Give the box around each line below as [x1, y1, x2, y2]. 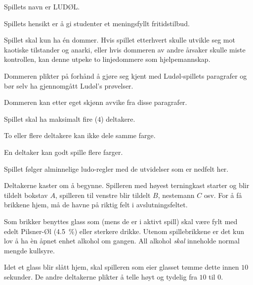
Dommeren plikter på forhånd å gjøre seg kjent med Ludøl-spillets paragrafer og [4, 70, 247, 81]
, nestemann [158, 190, 195, 200]
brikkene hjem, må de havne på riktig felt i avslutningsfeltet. [4, 199, 188, 210]
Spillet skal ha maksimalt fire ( [4, 113, 98, 124]
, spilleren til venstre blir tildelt [55, 190, 151, 200]
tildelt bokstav [4, 190, 48, 200]
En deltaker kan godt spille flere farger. [4, 146, 123, 157]
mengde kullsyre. [4, 245, 55, 255]
